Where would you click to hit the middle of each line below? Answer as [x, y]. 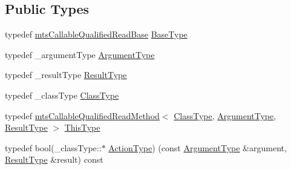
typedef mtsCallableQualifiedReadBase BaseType [96, 34]
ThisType [82, 127]
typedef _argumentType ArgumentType [80, 54]
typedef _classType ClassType [62, 95]
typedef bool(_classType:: [53, 147]
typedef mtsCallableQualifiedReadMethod [82, 115]
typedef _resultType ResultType [66, 75]
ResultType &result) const [54, 159]
